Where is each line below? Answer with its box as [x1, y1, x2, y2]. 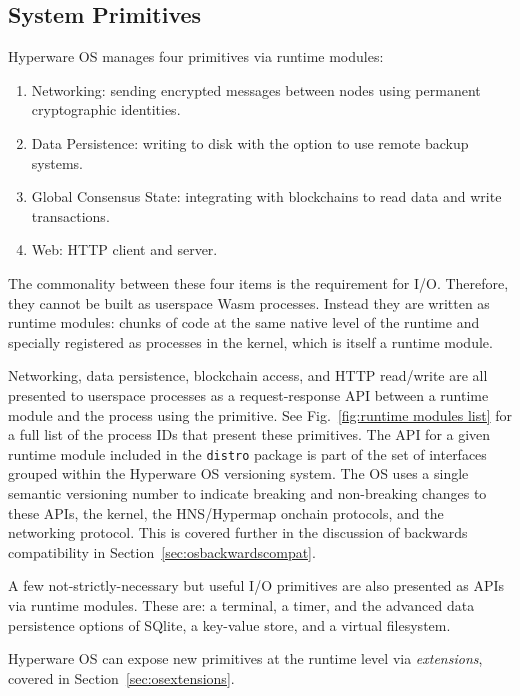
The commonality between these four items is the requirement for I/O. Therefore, [8, 272, 509, 293]
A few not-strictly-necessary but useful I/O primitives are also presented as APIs [8, 575, 505, 596]
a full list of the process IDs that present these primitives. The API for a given [8, 424, 491, 445]
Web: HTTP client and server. [31, 239, 218, 260]
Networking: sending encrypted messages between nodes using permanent [31, 79, 481, 100]
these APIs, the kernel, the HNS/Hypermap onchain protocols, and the [8, 502, 444, 523]
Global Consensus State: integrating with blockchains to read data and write [31, 186, 502, 207]
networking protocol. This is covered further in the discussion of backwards [8, 522, 468, 543]
